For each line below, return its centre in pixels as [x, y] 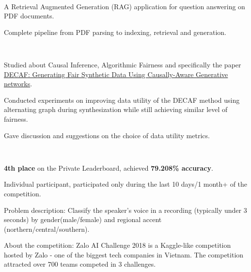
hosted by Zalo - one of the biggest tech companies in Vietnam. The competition [124, 254]
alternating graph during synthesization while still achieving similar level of [116, 109]
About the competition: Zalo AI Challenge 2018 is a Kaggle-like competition [118, 245]
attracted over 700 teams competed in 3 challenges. [80, 264]
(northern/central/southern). [47, 229]
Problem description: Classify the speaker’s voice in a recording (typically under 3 [125, 210]
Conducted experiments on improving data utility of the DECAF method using [122, 100]
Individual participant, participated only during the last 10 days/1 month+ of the [126, 184]
